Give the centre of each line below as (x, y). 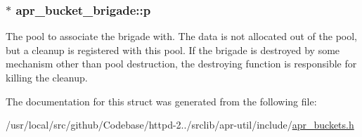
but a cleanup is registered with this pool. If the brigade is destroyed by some (173, 50)
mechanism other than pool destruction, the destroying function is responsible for (181, 64)
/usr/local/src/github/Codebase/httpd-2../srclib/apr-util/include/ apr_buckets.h (180, 125)
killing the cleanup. (47, 77)
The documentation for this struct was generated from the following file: (161, 101)
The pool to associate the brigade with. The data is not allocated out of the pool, (181, 36)
